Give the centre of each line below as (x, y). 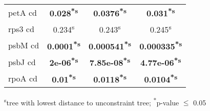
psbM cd (24, 45)
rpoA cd (23, 78)
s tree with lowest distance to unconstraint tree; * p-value (92, 101)
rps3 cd (21, 29)
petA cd (23, 12)
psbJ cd (22, 62)
